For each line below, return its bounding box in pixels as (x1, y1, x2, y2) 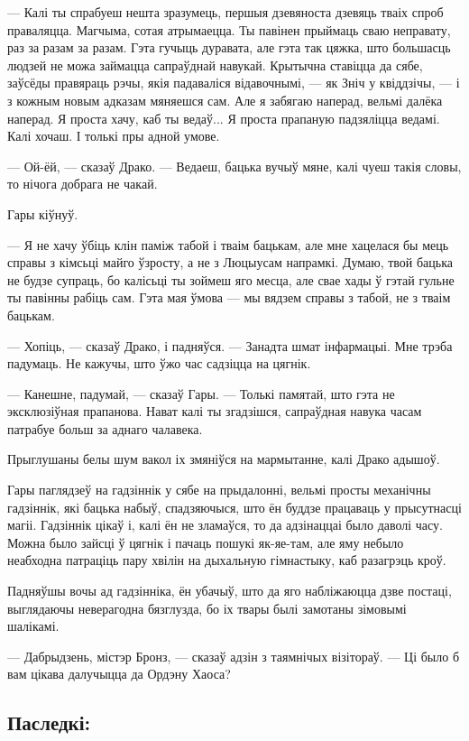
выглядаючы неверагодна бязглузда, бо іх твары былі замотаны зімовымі (7, 598, 407, 617)
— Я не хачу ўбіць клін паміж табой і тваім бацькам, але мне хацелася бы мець (7, 235, 449, 254)
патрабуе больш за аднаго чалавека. (7, 419, 203, 438)
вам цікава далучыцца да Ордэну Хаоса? (7, 664, 231, 683)
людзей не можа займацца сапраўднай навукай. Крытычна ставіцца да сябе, (7, 55, 423, 74)
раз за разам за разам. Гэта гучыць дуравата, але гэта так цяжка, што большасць (7, 38, 451, 57)
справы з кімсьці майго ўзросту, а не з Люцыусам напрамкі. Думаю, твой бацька (7, 253, 453, 272)
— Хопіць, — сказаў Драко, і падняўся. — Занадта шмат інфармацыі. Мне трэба (7, 336, 453, 355)
